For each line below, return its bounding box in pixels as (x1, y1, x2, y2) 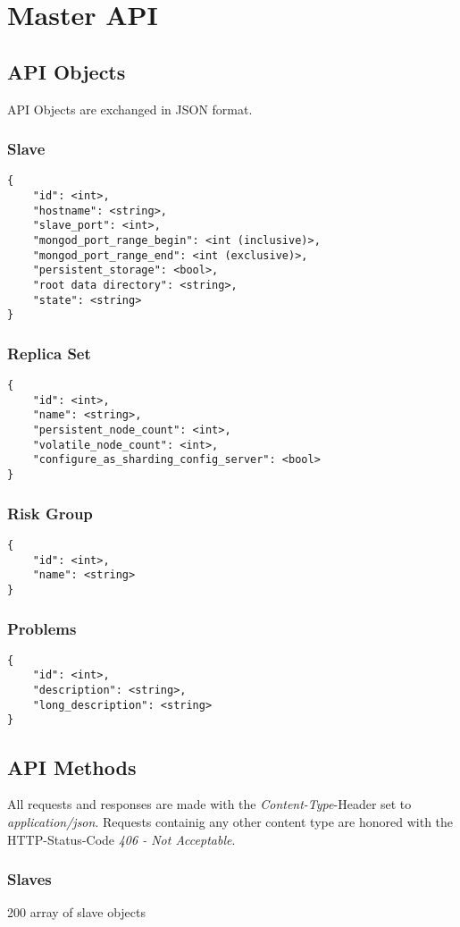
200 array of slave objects (7, 903, 146, 922)
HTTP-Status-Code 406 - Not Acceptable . (7, 830, 236, 848)
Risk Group (7, 501, 93, 524)
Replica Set (7, 341, 91, 364)
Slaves (7, 868, 52, 890)
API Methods (7, 753, 137, 780)
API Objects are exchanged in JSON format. (7, 99, 253, 118)
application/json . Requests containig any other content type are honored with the (7, 812, 454, 830)
